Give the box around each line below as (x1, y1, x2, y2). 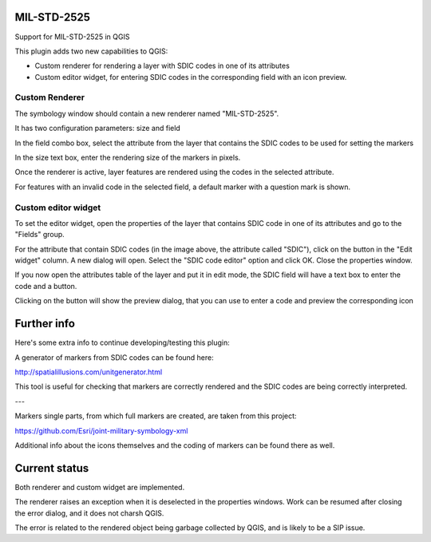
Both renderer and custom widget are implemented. (14, 482, 185, 492)
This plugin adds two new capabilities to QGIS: (14, 46, 168, 56)
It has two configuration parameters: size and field (14, 124, 181, 133)
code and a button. (14, 281, 77, 291)
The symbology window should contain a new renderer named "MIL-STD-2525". (14, 109, 279, 118)
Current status (14, 461, 89, 475)
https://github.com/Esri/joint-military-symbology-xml (14, 425, 188, 435)
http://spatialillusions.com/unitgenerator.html (14, 367, 163, 377)
